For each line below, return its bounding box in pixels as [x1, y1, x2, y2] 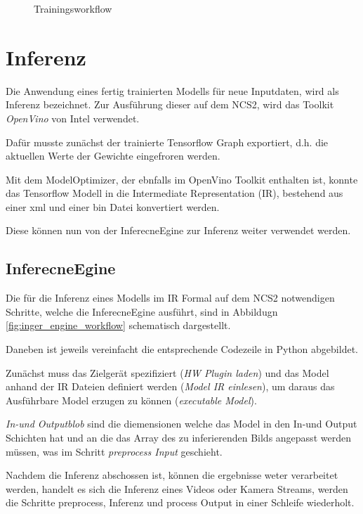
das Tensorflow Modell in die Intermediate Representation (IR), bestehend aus [6, 186, 343, 200]
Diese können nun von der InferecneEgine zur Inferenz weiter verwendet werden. [6, 223, 351, 238]
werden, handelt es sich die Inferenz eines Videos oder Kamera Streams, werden [6, 481, 348, 496]
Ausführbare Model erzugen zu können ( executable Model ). [6, 392, 257, 407]
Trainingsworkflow [34, 1, 112, 15]
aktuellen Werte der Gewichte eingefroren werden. [6, 148, 220, 163]
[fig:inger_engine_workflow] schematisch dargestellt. [6, 318, 231, 333]
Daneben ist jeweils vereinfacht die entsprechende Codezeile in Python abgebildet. [6, 342, 358, 356]
